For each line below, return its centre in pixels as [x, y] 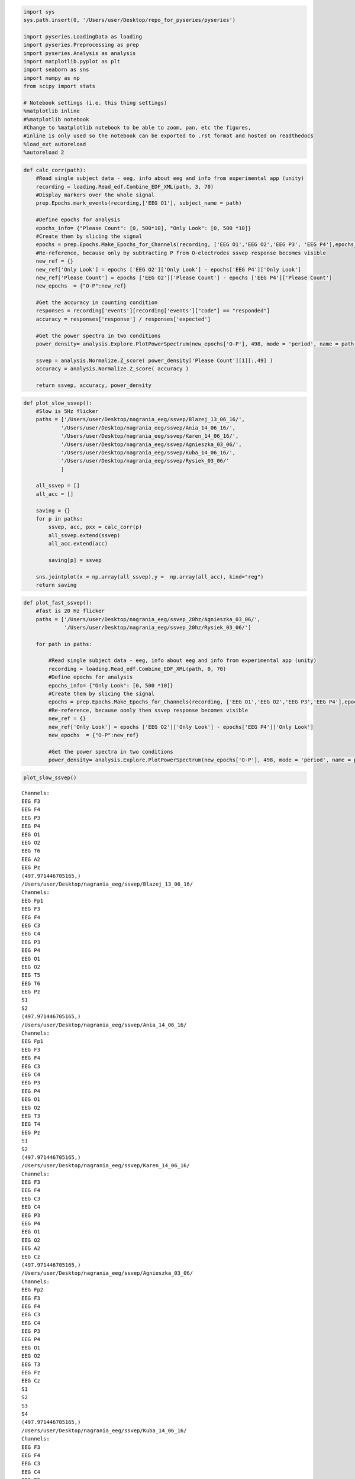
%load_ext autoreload [55, 144]
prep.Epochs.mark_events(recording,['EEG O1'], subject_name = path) [139, 203]
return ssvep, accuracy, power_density [94, 385]
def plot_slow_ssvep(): [58, 403]
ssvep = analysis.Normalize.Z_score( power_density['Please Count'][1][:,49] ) [154, 360]
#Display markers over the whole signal [95, 195]
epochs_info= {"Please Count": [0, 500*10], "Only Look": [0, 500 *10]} [143, 228]
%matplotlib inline [51, 111]
